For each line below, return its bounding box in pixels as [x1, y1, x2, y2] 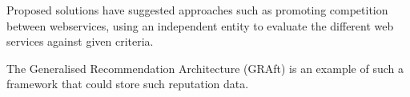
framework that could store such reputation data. [6, 75, 249, 92]
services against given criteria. [6, 33, 154, 50]
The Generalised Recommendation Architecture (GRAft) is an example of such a [6, 59, 404, 76]
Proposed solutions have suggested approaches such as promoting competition [6, 2, 388, 18]
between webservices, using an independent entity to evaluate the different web [6, 17, 394, 34]
